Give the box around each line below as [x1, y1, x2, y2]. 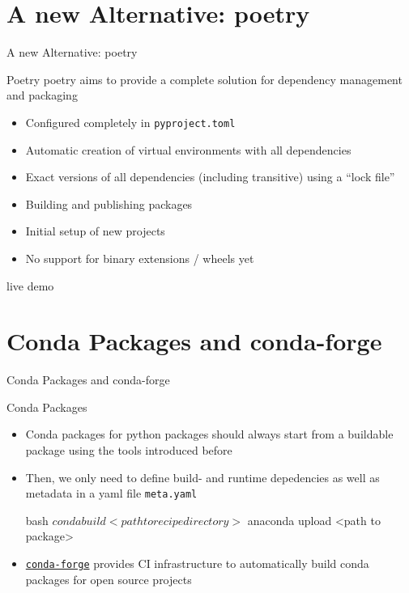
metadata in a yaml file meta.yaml [25, 485, 198, 502]
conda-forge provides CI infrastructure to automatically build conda [25, 555, 369, 572]
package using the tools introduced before [25, 442, 232, 459]
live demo [6, 277, 54, 294]
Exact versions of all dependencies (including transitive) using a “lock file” [25, 168, 395, 185]
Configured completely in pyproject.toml [25, 113, 236, 130]
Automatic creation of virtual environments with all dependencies [25, 141, 351, 158]
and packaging [6, 87, 78, 104]
